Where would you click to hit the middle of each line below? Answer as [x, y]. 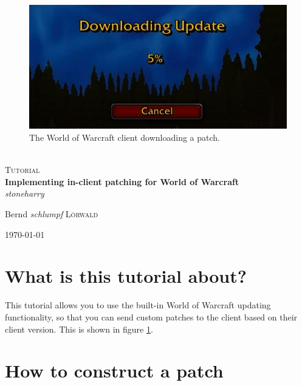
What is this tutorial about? [126, 276]
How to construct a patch [114, 371]
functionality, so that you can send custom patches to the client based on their [151, 317]
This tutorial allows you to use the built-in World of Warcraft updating [138, 305]
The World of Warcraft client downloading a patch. [125, 137]
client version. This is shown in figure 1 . [79, 329]
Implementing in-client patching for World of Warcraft [122, 181]
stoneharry [25, 193]
